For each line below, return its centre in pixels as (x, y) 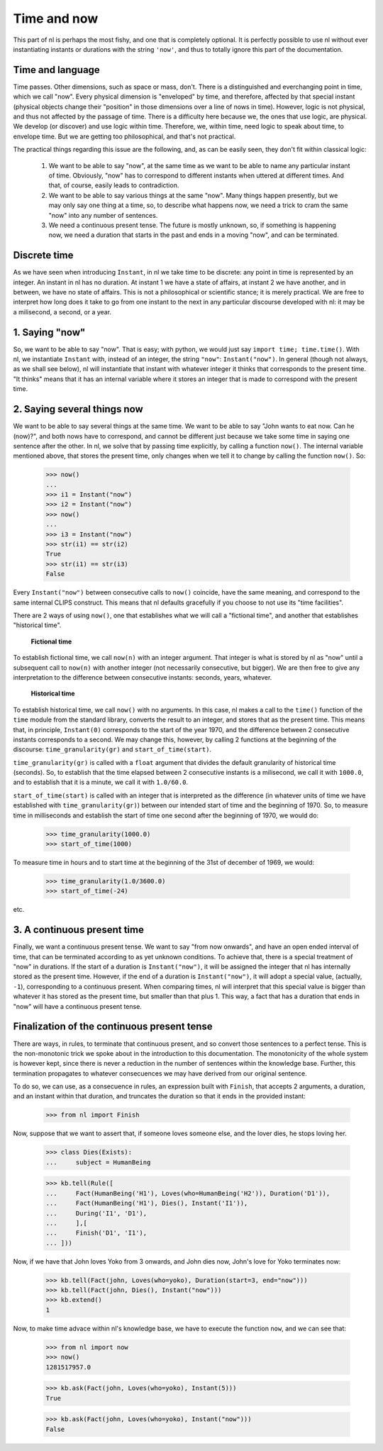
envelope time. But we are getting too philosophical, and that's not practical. (124, 136)
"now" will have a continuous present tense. (77, 1006)
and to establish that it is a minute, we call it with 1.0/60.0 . (100, 782)
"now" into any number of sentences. (103, 215)
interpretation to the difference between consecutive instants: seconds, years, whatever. (143, 677)
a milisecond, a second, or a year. (62, 311)
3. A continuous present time (79, 930)
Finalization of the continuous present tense (113, 1026)
